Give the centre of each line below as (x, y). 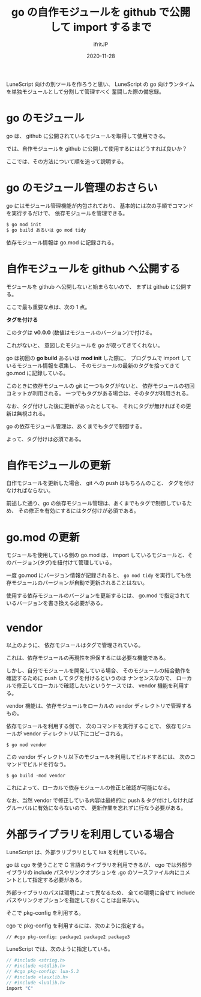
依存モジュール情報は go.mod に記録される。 (62, 242)
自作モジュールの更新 (58, 465)
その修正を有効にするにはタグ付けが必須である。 (78, 511)
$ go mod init (24, 224)
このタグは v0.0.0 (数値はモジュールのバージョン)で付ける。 (81, 332)
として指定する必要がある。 (51, 880)
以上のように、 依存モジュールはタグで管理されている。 (75, 645)
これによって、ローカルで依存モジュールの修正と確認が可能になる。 (90, 788)
